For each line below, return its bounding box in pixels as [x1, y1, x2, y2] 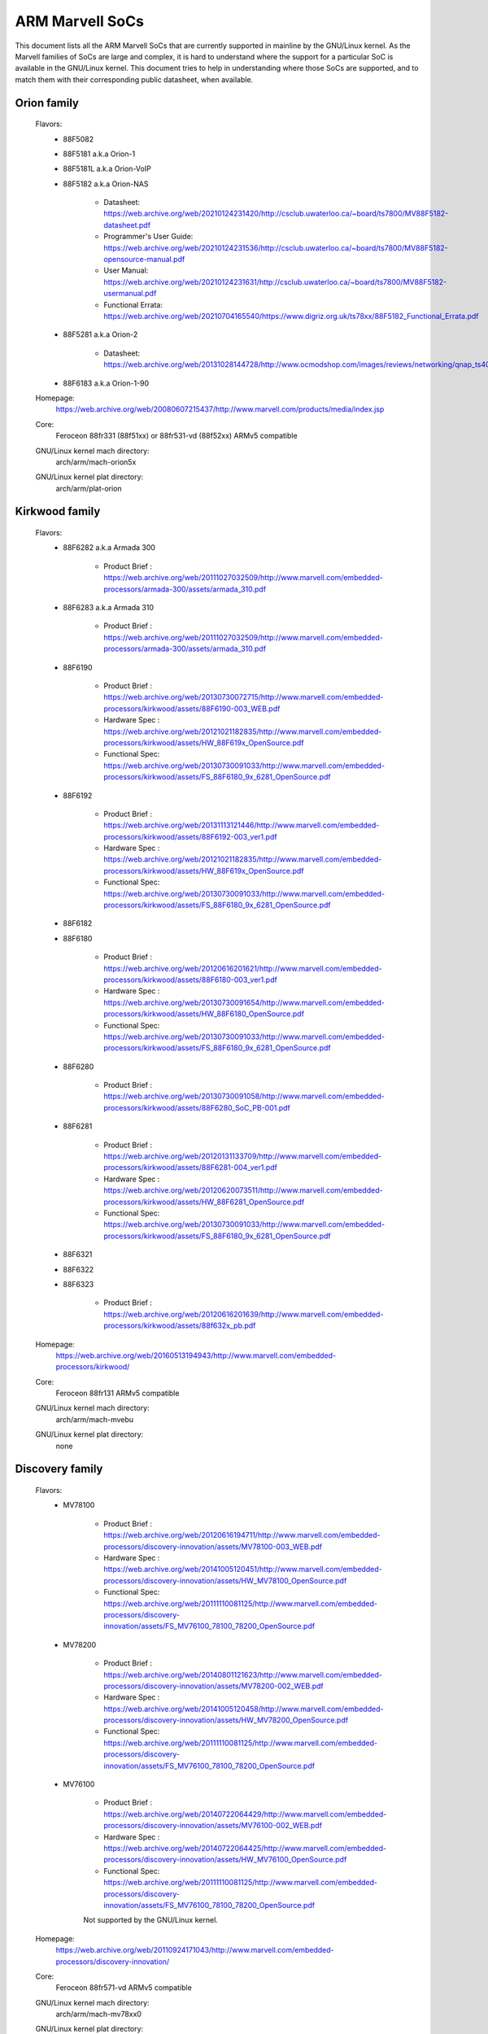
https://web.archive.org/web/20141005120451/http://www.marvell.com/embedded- [103, 1565, 382, 1574]
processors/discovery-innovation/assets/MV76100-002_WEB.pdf [103, 1821, 323, 1831]
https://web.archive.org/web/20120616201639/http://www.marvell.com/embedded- [103, 1309, 384, 1319]
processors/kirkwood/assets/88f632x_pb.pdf [103, 1320, 256, 1330]
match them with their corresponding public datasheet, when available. [15, 74, 254, 85]
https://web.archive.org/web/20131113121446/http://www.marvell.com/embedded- [103, 820, 380, 830]
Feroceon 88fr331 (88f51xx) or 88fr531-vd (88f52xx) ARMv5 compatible [55, 431, 298, 441]
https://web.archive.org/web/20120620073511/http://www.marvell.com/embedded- [103, 1185, 383, 1195]
